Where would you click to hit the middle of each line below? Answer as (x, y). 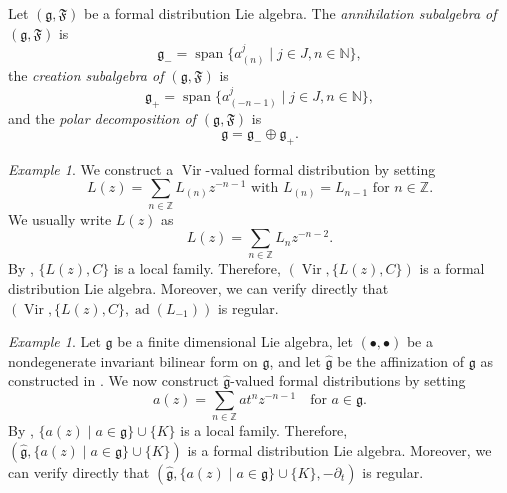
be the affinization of (401, 360)
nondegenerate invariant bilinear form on (133, 360)
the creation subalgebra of (86, 75)
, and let (295, 360)
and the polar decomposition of (102, 118)
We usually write (60, 218)
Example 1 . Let (54, 341)
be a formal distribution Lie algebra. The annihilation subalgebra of (290, 13)
